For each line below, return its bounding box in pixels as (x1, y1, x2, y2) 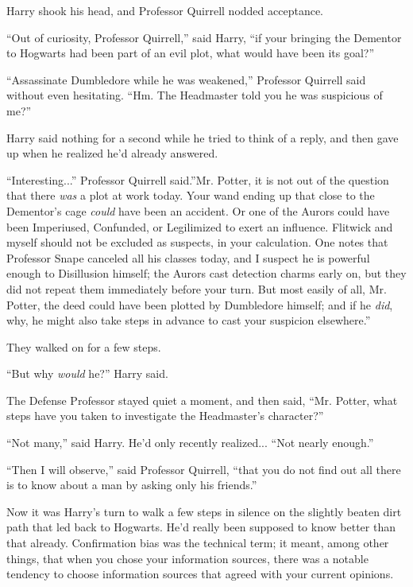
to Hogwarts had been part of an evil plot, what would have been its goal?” (6, 45, 375, 61)
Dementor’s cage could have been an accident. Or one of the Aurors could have (6, 202, 390, 219)
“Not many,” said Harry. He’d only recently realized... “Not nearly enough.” (6, 434, 374, 451)
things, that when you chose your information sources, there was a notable (6, 550, 369, 566)
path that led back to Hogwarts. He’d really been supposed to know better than (6, 519, 396, 535)
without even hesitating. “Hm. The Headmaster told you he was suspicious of (6, 87, 383, 103)
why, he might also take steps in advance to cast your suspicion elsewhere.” (6, 312, 371, 328)
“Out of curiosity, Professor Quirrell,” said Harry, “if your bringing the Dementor (6, 29, 402, 45)
